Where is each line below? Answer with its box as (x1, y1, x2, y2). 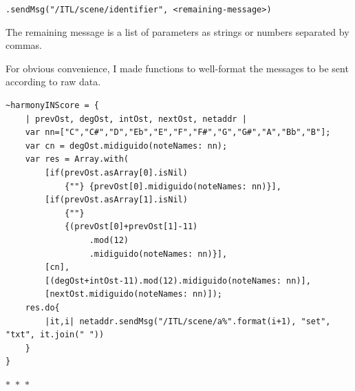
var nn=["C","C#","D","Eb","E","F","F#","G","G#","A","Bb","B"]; (25, 127, 331, 138)
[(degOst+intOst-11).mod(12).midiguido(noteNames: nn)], (45, 275, 311, 286)
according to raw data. (6, 74, 101, 89)
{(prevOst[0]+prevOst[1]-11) (64, 222, 198, 232)
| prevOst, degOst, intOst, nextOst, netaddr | (25, 114, 247, 124)
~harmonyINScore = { (6, 101, 100, 111)
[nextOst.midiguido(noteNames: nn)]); (45, 289, 222, 299)
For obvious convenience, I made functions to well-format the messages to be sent (6, 61, 349, 75)
